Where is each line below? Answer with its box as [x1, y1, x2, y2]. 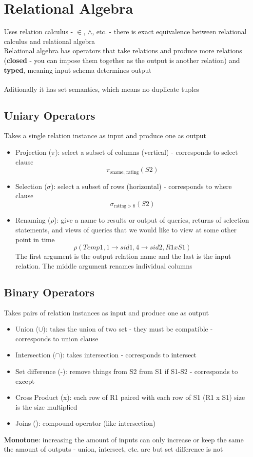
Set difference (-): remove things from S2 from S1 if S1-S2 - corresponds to [15, 366, 238, 376]
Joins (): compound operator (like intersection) [15, 418, 156, 428]
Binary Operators [4, 284, 95, 299]
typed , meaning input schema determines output [4, 64, 152, 75]
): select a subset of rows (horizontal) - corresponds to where [51, 181, 232, 191]
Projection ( [15, 147, 52, 157]
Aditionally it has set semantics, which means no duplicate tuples [4, 83, 199, 94]
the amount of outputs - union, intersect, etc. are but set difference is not [4, 444, 223, 454]
